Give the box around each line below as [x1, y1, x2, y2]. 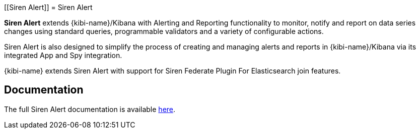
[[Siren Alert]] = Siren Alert [4, 3, 93, 11]
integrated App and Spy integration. [4, 51, 122, 59]
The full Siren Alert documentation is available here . [4, 104, 176, 113]
